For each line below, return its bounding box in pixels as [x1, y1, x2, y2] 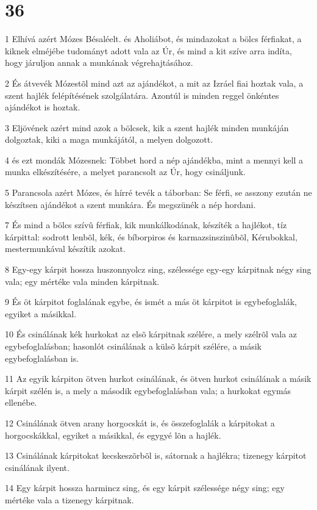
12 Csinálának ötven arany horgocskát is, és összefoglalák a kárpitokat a [5, 416, 275, 429]
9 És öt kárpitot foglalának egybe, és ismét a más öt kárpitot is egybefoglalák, [5, 295, 297, 308]
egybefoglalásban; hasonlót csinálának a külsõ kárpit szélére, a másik [5, 340, 262, 352]
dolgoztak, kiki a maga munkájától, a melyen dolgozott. [5, 133, 213, 146]
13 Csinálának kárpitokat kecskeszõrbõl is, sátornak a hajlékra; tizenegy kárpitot [5, 449, 307, 462]
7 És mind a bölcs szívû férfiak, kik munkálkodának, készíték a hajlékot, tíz [5, 218, 287, 231]
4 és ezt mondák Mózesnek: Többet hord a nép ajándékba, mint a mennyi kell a [5, 153, 304, 166]
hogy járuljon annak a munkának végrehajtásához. [5, 56, 193, 69]
